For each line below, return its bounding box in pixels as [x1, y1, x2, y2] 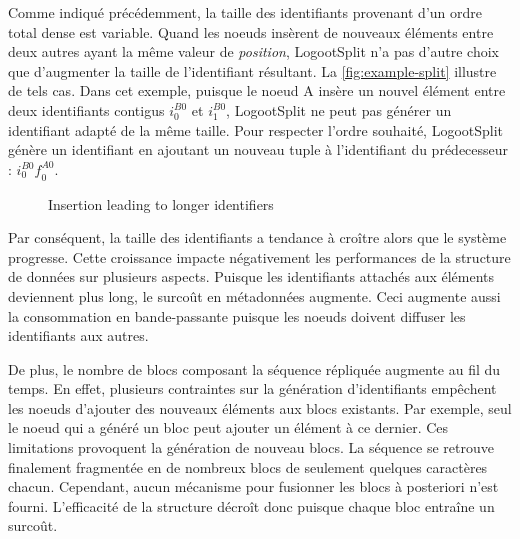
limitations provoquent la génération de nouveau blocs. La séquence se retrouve [8, 437, 494, 458]
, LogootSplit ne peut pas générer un [226, 99, 452, 120]
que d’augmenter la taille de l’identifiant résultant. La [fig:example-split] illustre [8, 60, 497, 81]
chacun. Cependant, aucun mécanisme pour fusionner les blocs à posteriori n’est [8, 476, 499, 497]
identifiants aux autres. [8, 325, 149, 346]
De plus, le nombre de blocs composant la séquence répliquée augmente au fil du [8, 358, 501, 379]
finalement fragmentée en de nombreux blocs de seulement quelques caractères [8, 456, 488, 477]
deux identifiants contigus [8, 99, 165, 120]
